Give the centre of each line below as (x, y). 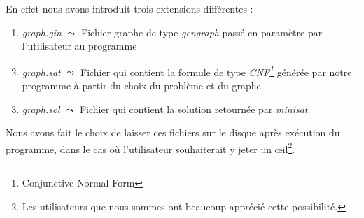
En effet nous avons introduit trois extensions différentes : (129, 8)
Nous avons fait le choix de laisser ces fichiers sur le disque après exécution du (173, 132)
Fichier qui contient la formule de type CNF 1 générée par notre (216, 71)
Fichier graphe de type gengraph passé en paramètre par (202, 32)
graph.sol (41, 109)
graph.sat (41, 72)
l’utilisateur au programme (79, 46)
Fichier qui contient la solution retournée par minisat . (195, 109)
